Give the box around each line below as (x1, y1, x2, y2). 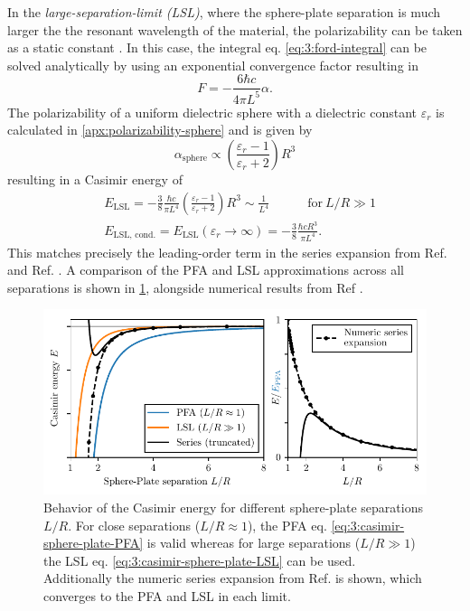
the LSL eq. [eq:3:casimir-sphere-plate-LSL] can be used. (43, 550, 356, 569)
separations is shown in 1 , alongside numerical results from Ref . (7, 277, 363, 296)
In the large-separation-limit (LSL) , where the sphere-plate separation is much (7, 3, 441, 21)
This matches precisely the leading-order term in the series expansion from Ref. (7, 242, 447, 261)
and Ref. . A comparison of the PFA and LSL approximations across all (7, 260, 404, 279)
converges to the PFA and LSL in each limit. (43, 587, 291, 605)
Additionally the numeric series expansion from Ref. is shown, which (43, 569, 422, 587)
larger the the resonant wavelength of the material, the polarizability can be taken (7, 20, 463, 39)
